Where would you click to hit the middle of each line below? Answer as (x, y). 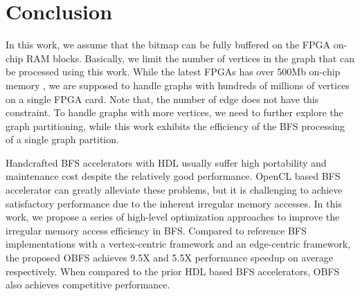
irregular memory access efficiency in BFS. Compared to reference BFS (156, 230)
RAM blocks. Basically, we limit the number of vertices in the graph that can (190, 58)
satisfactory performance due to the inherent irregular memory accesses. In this (174, 203)
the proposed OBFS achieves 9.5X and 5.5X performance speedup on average (169, 258)
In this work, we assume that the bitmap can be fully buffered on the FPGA (168, 45)
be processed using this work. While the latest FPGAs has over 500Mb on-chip (173, 72)
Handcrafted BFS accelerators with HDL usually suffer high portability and (166, 162)
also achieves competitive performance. (88, 285)
